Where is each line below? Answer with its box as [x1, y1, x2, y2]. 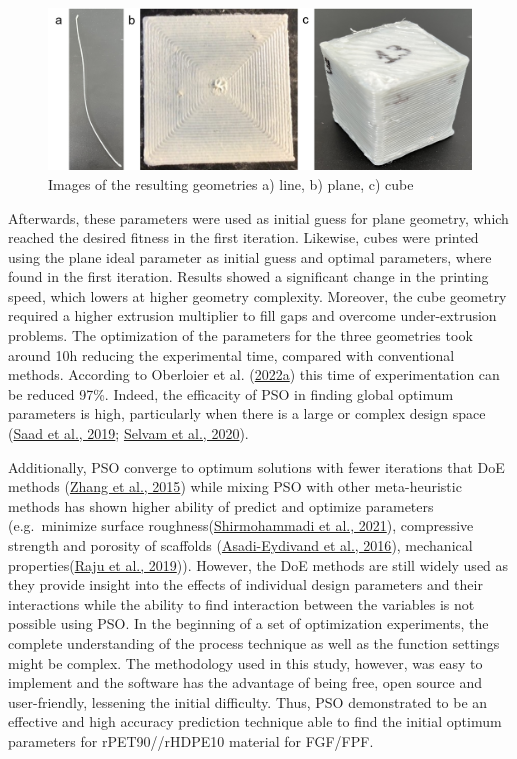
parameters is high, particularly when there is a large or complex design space [8, 403, 486, 424]
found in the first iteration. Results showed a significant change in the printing [8, 266, 489, 287]
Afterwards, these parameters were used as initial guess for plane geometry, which [8, 207, 509, 228]
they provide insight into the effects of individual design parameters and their [8, 574, 483, 595]
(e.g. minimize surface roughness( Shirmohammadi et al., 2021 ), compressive [8, 515, 474, 536]
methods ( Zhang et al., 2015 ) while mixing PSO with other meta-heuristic [8, 476, 462, 497]
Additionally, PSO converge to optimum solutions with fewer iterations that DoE [8, 456, 505, 477]
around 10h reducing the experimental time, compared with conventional [8, 344, 455, 365]
